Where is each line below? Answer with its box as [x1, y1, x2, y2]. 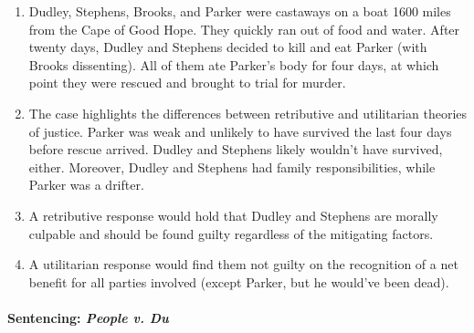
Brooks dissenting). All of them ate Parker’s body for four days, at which [28, 55, 439, 74]
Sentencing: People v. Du [7, 307, 169, 327]
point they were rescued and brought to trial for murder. [28, 73, 346, 92]
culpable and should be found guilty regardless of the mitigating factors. [28, 224, 434, 243]
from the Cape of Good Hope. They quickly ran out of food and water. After [28, 19, 460, 38]
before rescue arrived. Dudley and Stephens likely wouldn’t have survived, [28, 140, 443, 159]
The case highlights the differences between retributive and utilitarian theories [28, 103, 468, 122]
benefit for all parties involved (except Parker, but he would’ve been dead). [28, 272, 449, 291]
